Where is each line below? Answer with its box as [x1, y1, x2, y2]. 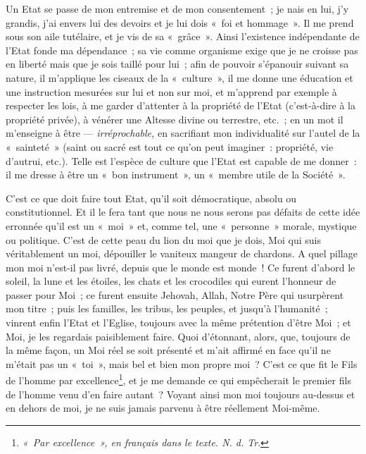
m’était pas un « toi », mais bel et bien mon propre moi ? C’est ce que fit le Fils [6, 356, 358, 371]
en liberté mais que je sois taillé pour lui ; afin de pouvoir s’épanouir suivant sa [6, 56, 349, 71]
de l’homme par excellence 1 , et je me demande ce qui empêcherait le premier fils [6, 371, 351, 388]
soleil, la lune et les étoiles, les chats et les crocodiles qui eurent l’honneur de [6, 274, 336, 288]
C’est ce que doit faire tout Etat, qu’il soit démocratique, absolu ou [6, 190, 297, 205]
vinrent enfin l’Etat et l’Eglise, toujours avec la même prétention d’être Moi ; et [6, 315, 351, 330]
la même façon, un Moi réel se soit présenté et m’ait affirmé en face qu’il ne [6, 343, 331, 357]
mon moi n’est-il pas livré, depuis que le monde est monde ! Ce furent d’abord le [6, 259, 355, 274]
